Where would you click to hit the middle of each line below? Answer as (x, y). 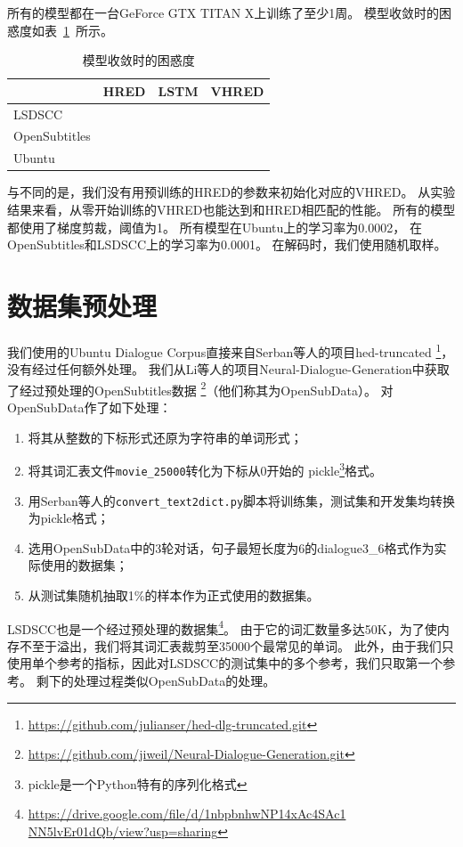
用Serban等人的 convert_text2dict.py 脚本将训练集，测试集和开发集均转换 (242, 500)
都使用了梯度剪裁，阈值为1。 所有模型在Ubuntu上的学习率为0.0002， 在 (215, 227)
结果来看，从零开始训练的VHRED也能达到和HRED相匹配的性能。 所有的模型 (231, 209)
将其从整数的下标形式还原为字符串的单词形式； (165, 437)
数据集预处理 (82, 305)
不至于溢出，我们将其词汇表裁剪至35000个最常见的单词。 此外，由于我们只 (236, 645)
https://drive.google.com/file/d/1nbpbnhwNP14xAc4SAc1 (187, 814)
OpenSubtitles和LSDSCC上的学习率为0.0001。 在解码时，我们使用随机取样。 (227, 244)
